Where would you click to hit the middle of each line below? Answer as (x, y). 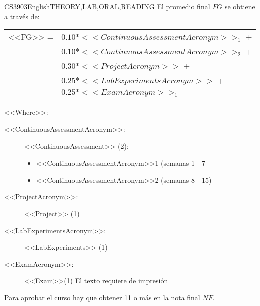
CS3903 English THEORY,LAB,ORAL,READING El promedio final (107, 6)
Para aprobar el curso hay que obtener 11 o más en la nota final (102, 297)
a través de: (22, 16)
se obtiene (240, 6)
